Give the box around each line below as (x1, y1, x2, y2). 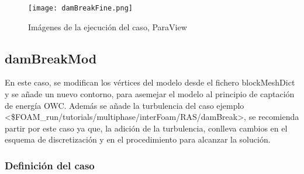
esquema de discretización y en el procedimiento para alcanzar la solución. (5, 133, 271, 145)
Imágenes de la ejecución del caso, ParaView (28, 20, 187, 33)
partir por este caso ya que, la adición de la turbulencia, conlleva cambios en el (5, 122, 288, 134)
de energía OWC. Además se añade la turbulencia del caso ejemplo (5, 99, 244, 111)
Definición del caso (5, 158, 95, 172)
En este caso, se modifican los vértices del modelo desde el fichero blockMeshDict (5, 76, 295, 88)
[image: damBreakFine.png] (28, 4, 133, 12)
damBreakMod (5, 49, 97, 67)
